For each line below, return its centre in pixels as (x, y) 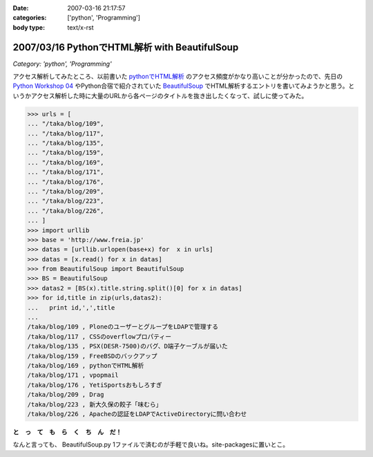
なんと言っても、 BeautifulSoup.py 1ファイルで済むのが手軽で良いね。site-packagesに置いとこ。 (151, 445)
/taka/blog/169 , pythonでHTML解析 (86, 365)
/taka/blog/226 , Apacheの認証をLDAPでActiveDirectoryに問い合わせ (137, 414)
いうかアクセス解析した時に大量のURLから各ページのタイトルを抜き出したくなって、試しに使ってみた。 (160, 95)
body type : (29, 27)
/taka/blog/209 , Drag (66, 395)
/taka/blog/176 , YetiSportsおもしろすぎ (95, 385)
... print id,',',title (71, 307)
